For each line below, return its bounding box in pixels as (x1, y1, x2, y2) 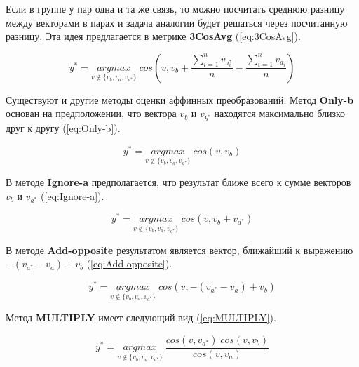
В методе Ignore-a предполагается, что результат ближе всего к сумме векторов (6, 175, 351, 189)
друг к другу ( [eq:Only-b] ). (6, 121, 121, 135)
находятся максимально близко (214, 106, 346, 121)
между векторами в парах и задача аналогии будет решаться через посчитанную (6, 15, 348, 29)
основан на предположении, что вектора (6, 106, 177, 121)
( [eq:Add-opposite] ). (86, 256, 172, 271)
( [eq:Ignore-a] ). (41, 188, 104, 203)
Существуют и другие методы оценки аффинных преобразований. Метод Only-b (6, 92, 354, 107)
